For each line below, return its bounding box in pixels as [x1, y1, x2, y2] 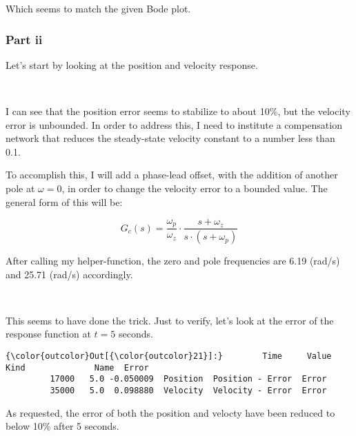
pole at [6, 180, 35, 195]
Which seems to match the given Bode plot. [6, 1, 191, 15]
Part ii [6, 30, 43, 48]
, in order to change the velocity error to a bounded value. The [61, 180, 328, 195]
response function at [6, 326, 91, 341]
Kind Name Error [6, 362, 149, 373]
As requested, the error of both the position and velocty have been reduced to [6, 405, 335, 419]
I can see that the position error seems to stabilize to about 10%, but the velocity [6, 104, 350, 118]
